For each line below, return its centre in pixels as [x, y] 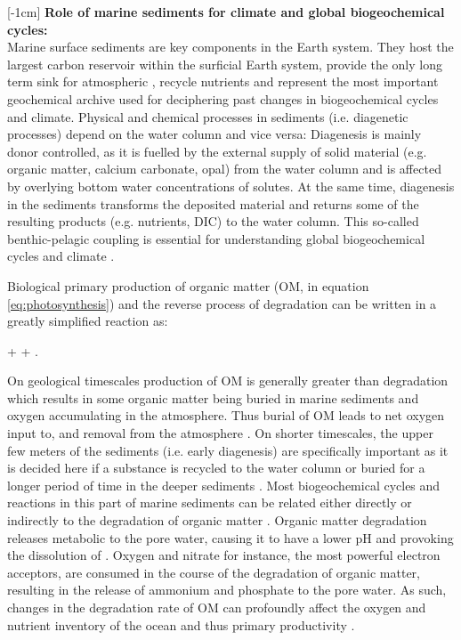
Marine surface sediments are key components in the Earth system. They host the [230, 47]
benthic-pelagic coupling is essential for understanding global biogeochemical [216, 238]
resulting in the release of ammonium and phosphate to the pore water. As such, [227, 590]
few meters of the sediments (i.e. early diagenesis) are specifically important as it [228, 450]
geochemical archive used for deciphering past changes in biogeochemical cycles [223, 98]
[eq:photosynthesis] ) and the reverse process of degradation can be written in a [222, 303]
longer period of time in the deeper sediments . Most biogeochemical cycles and [224, 485]
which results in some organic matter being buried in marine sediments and [213, 397]
